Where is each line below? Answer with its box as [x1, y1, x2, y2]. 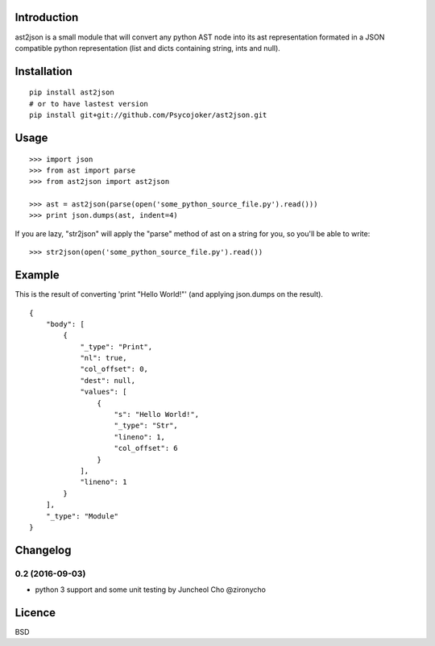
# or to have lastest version [29, 99, 149, 108]
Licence [14, 606, 56, 619]
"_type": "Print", [80, 342, 153, 351]
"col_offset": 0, [80, 365, 149, 374]
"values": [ [80, 387, 127, 397]
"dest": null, [80, 376, 136, 385]
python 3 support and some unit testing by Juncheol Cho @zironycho [35, 585, 266, 594]
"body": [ [45, 319, 85, 328]
